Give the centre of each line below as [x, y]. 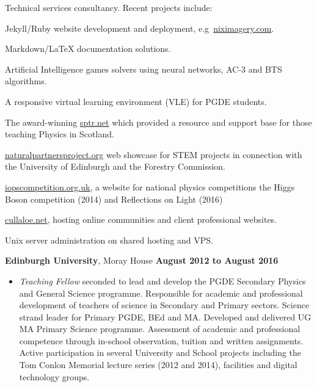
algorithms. [26, 81]
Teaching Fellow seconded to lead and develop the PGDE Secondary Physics [162, 280]
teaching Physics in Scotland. [60, 134]
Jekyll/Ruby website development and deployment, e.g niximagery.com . [140, 28]
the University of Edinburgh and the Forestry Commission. [115, 166]
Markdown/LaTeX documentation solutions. [88, 49]
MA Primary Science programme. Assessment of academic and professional [160, 329]
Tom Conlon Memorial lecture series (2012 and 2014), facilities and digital [158, 365]
